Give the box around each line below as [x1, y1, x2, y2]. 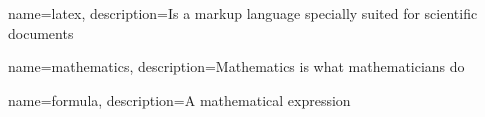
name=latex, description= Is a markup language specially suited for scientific [8, 3, 478, 23]
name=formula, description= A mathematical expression [8, 89, 351, 110]
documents [8, 22, 74, 43]
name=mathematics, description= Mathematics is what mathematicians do [8, 56, 465, 77]
